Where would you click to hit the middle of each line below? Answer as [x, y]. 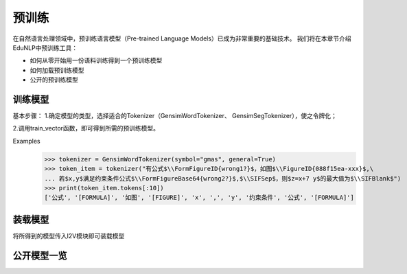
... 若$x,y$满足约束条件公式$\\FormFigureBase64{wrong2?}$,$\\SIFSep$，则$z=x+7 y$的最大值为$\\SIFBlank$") [223, 178]
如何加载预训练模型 [57, 70]
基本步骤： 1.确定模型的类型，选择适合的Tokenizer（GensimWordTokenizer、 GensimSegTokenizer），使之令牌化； [175, 116]
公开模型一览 [40, 255]
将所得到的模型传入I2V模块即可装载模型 [69, 236]
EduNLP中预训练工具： [45, 47]
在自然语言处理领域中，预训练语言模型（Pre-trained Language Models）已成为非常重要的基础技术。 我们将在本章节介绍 [182, 38]
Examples [26, 141]
